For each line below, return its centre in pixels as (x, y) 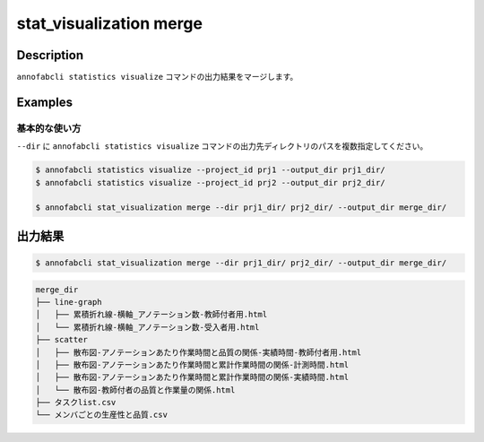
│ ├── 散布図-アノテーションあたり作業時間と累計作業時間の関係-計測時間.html (192, 364)
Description (50, 55)
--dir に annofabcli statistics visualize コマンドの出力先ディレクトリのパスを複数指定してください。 (222, 146)
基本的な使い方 (49, 128)
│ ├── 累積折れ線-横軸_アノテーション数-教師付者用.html (151, 315)
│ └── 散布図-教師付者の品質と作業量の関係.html (135, 390)
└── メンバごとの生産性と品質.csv (101, 415)
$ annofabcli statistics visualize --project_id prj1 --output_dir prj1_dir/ (210, 170)
